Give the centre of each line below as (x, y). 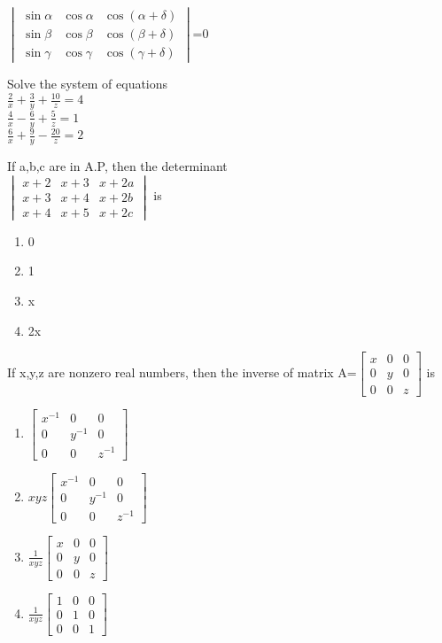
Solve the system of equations (88, 84)
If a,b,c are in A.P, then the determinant (117, 165)
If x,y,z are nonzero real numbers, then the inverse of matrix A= (182, 372)
